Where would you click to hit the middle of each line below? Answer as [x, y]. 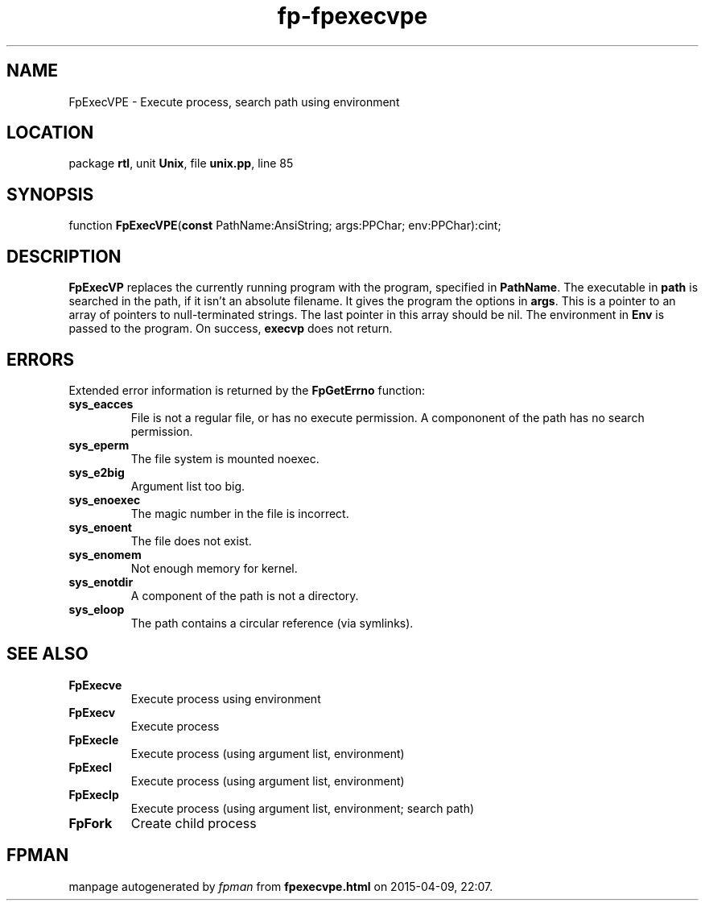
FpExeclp [94, 794]
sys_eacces [101, 404]
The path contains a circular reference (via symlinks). [272, 623]
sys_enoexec [105, 499]
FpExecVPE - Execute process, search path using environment [234, 101]
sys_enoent [100, 527]
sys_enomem [105, 554]
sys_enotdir [101, 582]
